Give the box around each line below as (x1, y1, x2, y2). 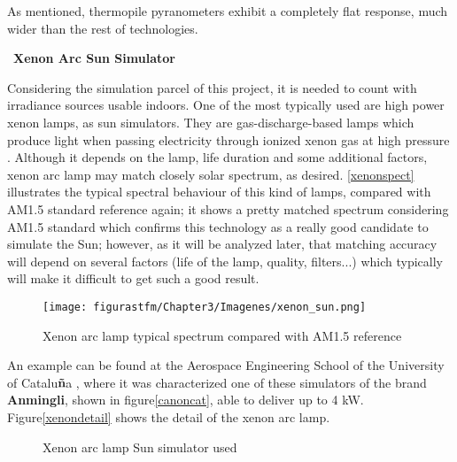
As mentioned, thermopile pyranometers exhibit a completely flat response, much (7, 2, 448, 19)
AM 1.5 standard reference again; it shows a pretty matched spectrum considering (7, 199, 449, 218)
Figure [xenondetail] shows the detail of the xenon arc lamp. (7, 407, 330, 426)
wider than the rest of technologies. (7, 19, 198, 37)
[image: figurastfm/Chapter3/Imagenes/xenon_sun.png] (43, 300, 367, 313)
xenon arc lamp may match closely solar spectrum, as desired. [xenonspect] (7, 165, 414, 183)
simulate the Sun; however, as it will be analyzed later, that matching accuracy (7, 235, 438, 253)
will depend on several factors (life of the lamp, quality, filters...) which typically (7, 251, 443, 270)
